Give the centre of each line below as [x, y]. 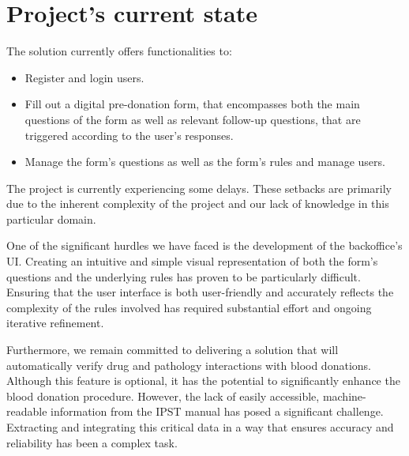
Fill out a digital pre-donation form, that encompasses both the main [192, 104]
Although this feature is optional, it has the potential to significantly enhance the [203, 381]
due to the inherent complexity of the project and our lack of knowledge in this [198, 204]
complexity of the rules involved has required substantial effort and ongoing [189, 307]
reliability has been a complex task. [92, 442]
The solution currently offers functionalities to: [119, 51]
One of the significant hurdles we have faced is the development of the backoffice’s [204, 245]
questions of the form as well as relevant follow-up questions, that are [193, 119]
